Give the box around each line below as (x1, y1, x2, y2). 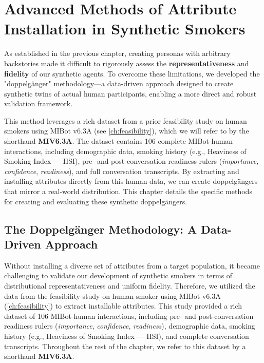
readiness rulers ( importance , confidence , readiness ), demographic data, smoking (4, 320, 255, 331)
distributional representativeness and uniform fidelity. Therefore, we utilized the (4, 280, 255, 291)
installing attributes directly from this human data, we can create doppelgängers (4, 176, 258, 186)
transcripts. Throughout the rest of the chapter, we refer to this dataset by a (4, 340, 246, 351)
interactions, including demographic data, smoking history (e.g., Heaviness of (4, 145, 247, 156)
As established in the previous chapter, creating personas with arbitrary (4, 48, 231, 59)
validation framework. (4, 98, 73, 109)
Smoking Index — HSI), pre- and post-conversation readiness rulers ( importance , (4, 156, 259, 166)
